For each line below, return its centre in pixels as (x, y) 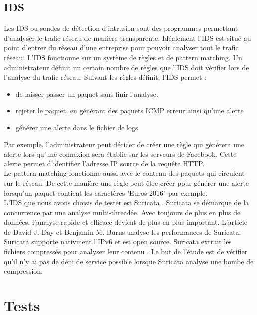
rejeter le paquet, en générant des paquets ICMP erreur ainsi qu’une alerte (129, 110)
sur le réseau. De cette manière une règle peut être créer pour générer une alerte (127, 183)
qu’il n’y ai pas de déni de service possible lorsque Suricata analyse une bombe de (129, 261)
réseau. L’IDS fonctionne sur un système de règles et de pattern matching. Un (123, 57)
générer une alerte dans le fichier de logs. (78, 127)
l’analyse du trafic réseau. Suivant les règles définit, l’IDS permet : (105, 77)
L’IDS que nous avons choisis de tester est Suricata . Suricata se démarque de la (127, 203)
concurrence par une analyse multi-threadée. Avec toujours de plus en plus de (122, 212)
